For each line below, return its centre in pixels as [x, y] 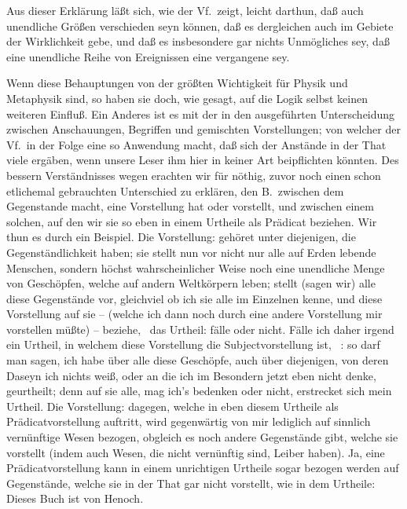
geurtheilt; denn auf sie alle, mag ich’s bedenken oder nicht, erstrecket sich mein [199, 391]
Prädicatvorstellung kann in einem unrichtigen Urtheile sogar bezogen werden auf [203, 468]
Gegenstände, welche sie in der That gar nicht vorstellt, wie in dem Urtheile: [191, 483]
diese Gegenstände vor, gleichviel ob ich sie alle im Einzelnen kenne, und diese [194, 298]
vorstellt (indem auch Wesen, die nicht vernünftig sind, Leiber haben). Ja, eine [196, 452]
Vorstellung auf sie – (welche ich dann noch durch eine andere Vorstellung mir [194, 314]
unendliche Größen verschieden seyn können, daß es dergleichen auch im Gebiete [200, 26]
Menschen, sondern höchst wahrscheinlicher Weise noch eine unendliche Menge [196, 267]
